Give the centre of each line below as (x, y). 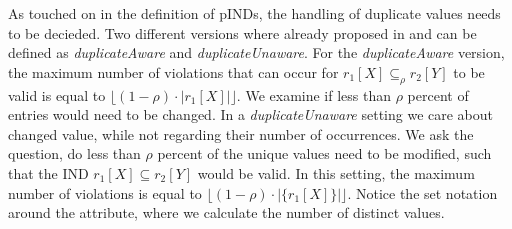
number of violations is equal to (105, 192)
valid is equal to (57, 94)
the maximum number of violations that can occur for (173, 71)
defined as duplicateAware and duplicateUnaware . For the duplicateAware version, (256, 52)
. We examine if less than (313, 94)
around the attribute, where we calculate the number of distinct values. (226, 212)
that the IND (48, 172)
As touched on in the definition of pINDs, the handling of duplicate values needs (254, 13)
